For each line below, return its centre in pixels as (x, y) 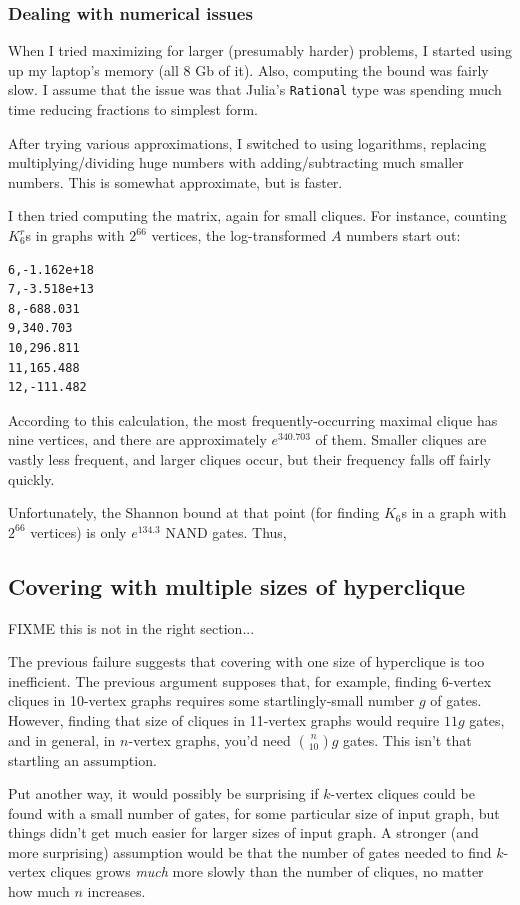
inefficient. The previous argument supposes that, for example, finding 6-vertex (250, 680)
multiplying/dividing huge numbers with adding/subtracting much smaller (236, 162)
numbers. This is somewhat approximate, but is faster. (175, 181)
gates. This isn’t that (407, 739)
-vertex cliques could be (402, 793)
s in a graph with (454, 512)
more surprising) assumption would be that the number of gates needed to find (250, 851)
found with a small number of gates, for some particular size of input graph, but (254, 812)
